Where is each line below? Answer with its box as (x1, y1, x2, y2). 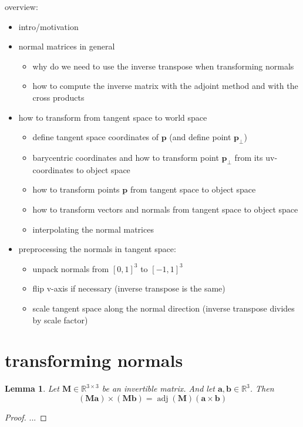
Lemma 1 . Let (5, 382, 59, 395)
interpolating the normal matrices (32, 223, 154, 235)
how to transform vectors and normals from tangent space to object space (32, 203, 298, 215)
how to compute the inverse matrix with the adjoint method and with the (32, 80, 298, 92)
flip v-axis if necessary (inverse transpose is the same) (32, 282, 225, 294)
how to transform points (32, 183, 120, 196)
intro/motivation (18, 20, 79, 32)
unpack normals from (32, 262, 109, 274)
